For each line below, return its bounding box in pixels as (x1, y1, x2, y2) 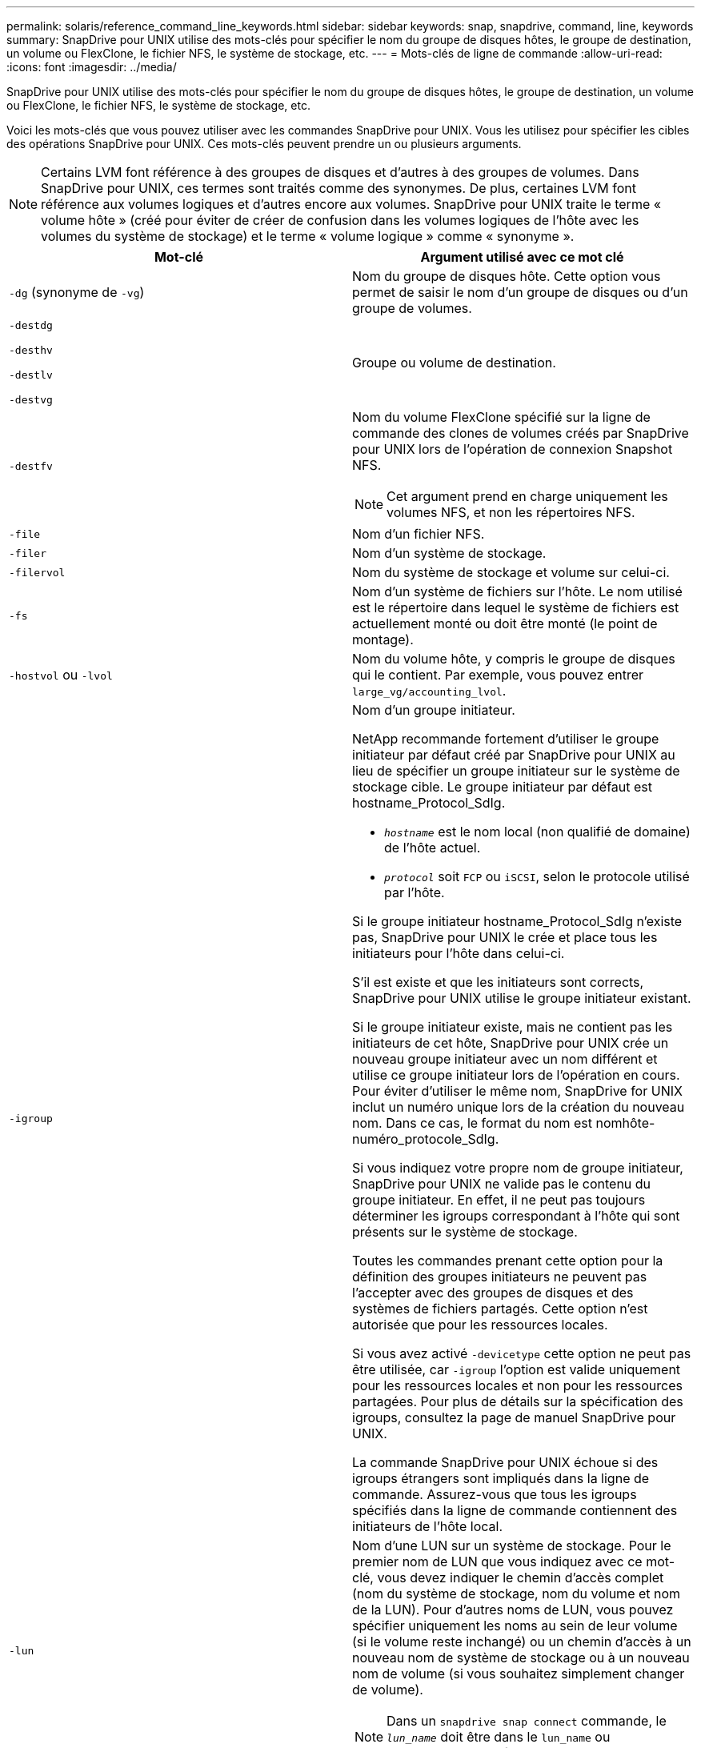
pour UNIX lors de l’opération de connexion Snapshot (352, 441, 673, 457)
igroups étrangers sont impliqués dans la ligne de (352, 1470, 650, 1486)
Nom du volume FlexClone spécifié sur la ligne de (352, 409, 651, 425)
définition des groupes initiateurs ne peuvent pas (352, 1269, 647, 1285)
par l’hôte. (384, 884, 445, 900)
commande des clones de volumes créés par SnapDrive (352, 425, 689, 441)
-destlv (9, 369, 53, 381)
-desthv (9, 344, 53, 356)
